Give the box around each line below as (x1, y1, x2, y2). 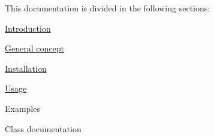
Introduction (5, 22, 51, 34)
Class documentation (5, 122, 82, 135)
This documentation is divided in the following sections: (5, 2, 210, 14)
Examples (5, 102, 40, 114)
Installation (5, 62, 47, 74)
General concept (5, 42, 64, 54)
